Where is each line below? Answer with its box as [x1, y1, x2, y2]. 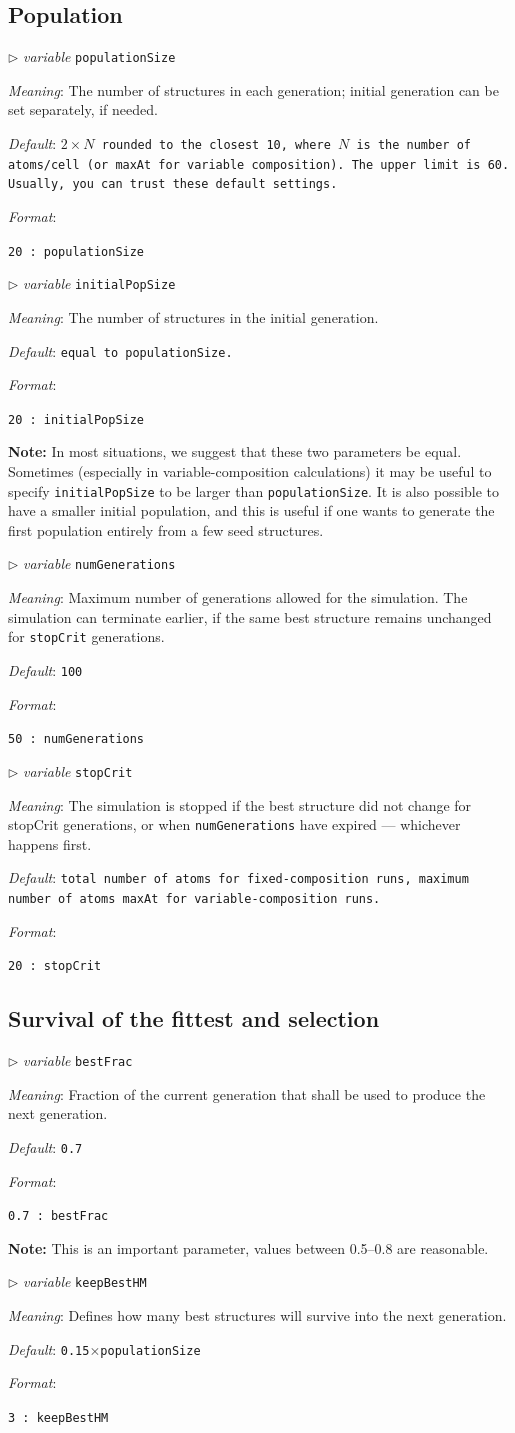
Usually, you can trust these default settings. [8, 177, 338, 192]
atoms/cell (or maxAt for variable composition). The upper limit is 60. [8, 157, 510, 172]
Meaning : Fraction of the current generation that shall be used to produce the [8, 1083, 486, 1104]
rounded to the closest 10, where [101, 138, 331, 153]
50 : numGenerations [8, 732, 145, 747]
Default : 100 [8, 659, 83, 680]
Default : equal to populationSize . [8, 340, 233, 361]
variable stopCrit [23, 760, 133, 781]
